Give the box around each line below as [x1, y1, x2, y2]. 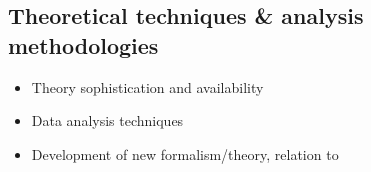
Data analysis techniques [31, 110, 184, 131]
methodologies [8, 29, 159, 60]
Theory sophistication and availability [31, 76, 264, 97]
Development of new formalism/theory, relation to [31, 143, 339, 164]
